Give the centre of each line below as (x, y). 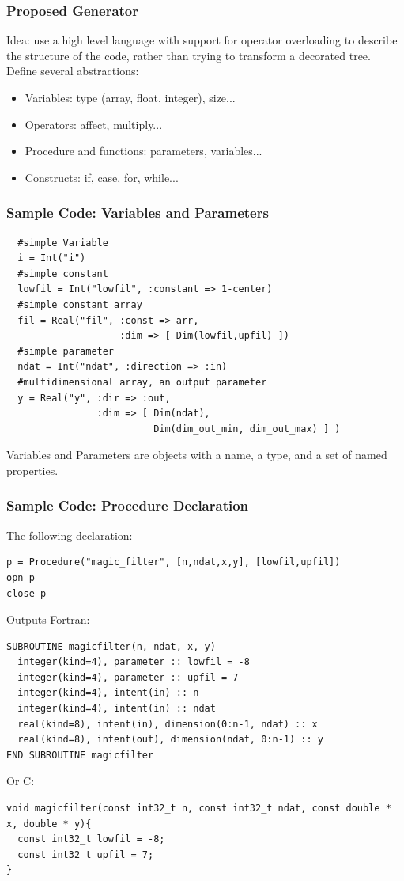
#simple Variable (63, 243)
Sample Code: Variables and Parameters (138, 213)
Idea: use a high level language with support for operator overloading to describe (202, 40)
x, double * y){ (49, 824)
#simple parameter (66, 351)
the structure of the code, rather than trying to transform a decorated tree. (189, 55)
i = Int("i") (52, 258)
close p (26, 593)
